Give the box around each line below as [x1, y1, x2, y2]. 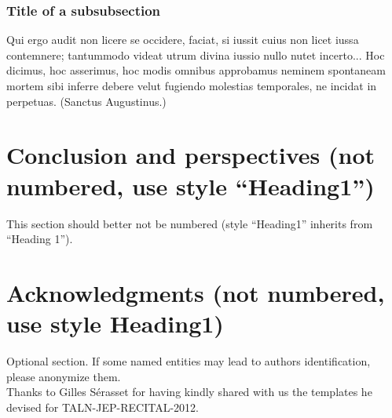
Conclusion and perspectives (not [6, 139, 376, 171]
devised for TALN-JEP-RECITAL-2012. [6, 398, 199, 415]
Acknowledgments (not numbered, [6, 276, 385, 308]
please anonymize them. [6, 368, 121, 384]
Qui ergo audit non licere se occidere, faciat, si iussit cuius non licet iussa [6, 31, 359, 48]
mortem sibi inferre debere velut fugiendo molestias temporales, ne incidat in [6, 78, 377, 93]
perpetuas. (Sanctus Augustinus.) [6, 93, 167, 109]
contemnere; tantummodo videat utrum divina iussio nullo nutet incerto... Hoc [6, 46, 385, 63]
